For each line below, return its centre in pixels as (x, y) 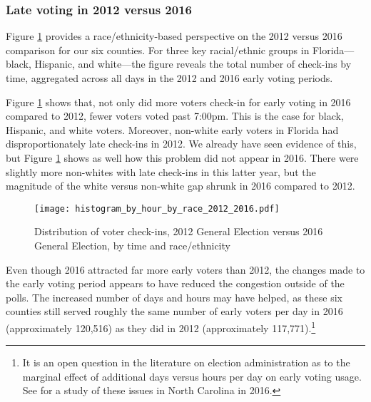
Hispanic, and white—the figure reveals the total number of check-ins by (193, 64)
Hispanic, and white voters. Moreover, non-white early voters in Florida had (172, 129)
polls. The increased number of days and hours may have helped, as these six (174, 297)
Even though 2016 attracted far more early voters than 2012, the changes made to (185, 269)
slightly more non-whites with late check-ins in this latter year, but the (161, 171)
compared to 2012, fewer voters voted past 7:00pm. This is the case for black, (175, 116)
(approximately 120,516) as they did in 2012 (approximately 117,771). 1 (161, 326)
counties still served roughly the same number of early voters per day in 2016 (174, 311)
